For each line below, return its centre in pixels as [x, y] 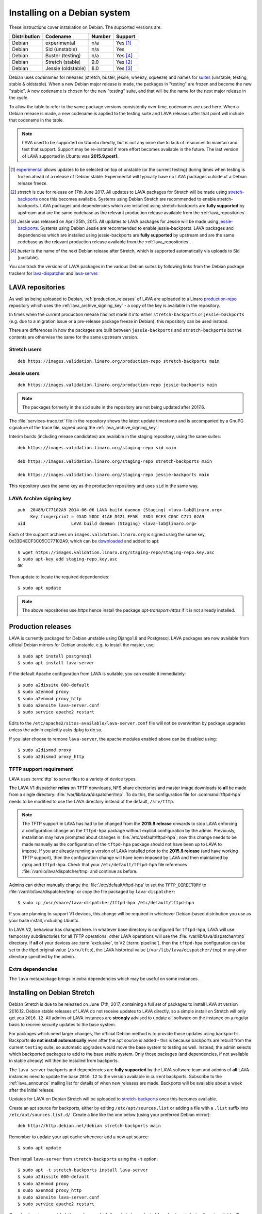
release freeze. [33, 183]
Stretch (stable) [63, 62]
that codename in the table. [36, 120]
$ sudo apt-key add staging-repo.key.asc [67, 559]
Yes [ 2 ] [124, 62]
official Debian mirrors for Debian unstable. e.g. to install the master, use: [82, 645]
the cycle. [19, 98]
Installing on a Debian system [70, 13]
